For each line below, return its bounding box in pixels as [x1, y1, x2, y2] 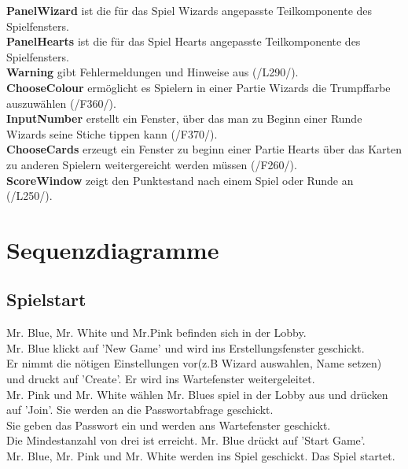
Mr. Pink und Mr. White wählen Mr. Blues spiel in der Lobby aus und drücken [6, 386, 388, 402]
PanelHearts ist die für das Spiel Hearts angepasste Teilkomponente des [6, 33, 361, 50]
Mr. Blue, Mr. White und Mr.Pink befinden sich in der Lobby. [6, 324, 307, 341]
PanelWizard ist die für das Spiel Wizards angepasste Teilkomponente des [6, 2, 373, 18]
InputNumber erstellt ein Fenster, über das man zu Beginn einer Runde [6, 110, 362, 127]
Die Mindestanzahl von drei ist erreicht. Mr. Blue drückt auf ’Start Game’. [6, 432, 366, 449]
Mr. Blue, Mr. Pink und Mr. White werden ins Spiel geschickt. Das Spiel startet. [6, 448, 395, 464]
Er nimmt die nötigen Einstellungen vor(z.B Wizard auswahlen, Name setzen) [6, 355, 382, 371]
